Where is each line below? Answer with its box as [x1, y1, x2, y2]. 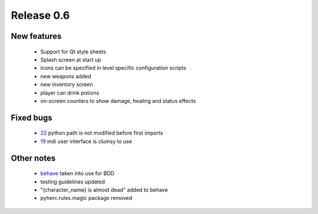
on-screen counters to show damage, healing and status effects [40, 97, 196, 104]
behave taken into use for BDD [40, 170, 115, 177]
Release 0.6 [11, 9, 70, 22]
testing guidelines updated [40, 178, 105, 185]
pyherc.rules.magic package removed [40, 195, 132, 202]
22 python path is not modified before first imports [40, 129, 163, 136]
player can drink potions [40, 89, 100, 96]
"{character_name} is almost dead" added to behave [40, 186, 168, 193]
